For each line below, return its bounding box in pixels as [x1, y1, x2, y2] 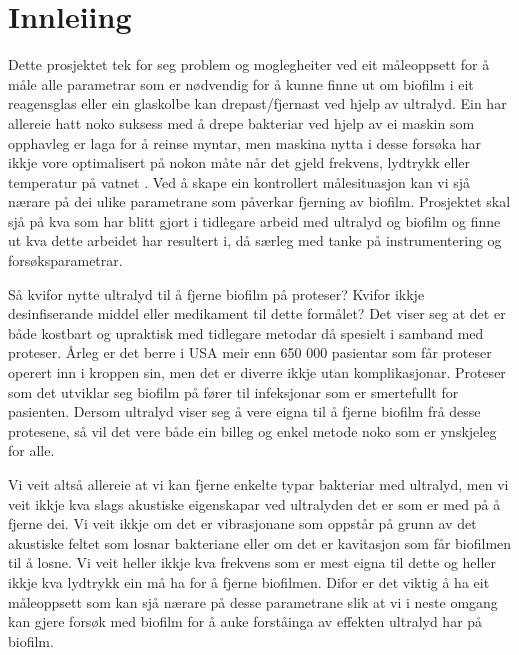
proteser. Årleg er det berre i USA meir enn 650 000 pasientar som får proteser [8, 342, 492, 363]
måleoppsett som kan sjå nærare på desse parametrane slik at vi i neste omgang [8, 591, 498, 612]
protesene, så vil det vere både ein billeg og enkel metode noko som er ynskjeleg [8, 420, 497, 441]
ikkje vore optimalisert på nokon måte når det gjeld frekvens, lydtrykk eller [8, 152, 471, 173]
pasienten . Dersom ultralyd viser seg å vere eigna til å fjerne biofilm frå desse [8, 401, 481, 422]
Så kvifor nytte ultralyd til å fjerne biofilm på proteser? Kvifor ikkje [8, 283, 425, 304]
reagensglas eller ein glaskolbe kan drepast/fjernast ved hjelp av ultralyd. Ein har [8, 93, 507, 114]
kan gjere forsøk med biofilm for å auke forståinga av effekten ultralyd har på [8, 611, 483, 632]
